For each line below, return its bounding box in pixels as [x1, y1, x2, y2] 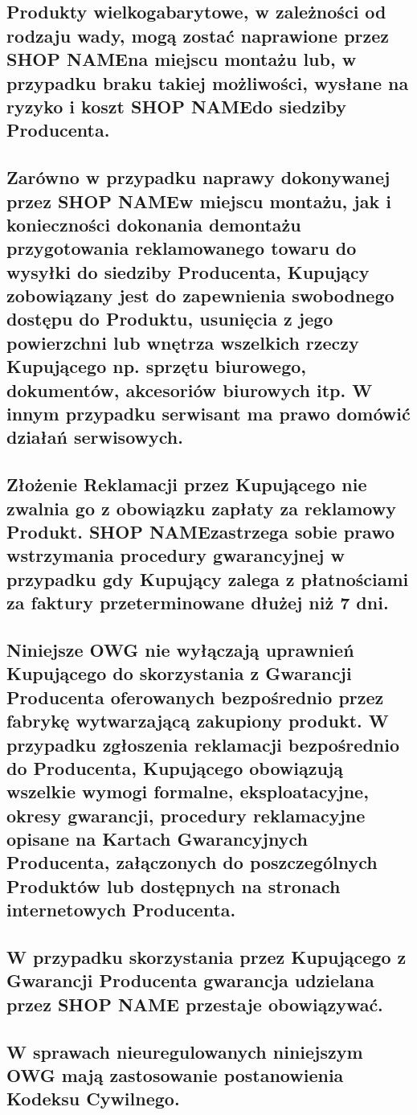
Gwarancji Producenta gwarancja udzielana [6, 968, 374, 993]
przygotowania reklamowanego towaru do [6, 236, 357, 260]
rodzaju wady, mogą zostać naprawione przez [6, 23, 390, 47]
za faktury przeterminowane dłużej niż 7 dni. [6, 590, 389, 615]
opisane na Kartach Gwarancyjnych [6, 826, 308, 851]
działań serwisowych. [6, 424, 183, 449]
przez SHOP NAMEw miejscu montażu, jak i [6, 188, 391, 213]
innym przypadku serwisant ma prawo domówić [6, 401, 411, 426]
